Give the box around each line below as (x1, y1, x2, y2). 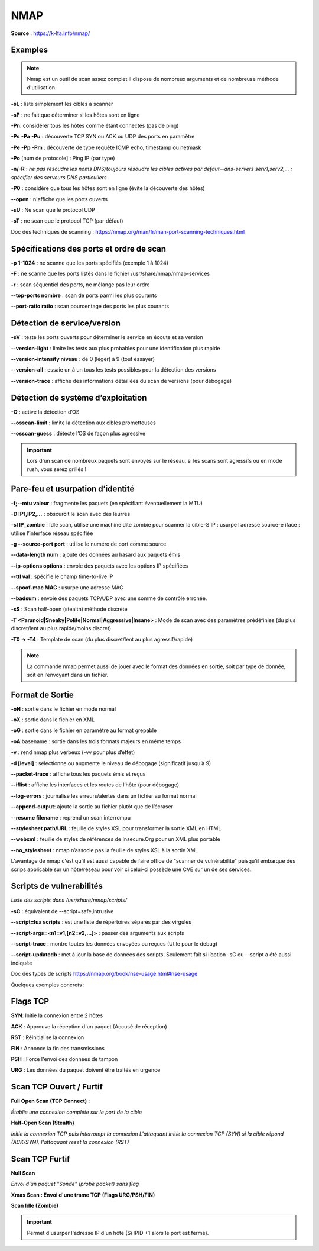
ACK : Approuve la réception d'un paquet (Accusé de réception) (11, 1023, 168, 1030)
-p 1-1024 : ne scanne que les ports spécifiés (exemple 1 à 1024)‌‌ (11, 259, 168, 266)
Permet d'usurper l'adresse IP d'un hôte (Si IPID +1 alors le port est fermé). (27, 1229, 209, 1236)
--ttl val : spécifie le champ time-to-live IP (11, 573, 113, 580)
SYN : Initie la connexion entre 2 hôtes (11, 1012, 103, 1019)
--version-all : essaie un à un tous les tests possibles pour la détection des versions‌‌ (11, 366, 216, 373)
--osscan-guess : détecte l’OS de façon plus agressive (11, 430, 146, 437)
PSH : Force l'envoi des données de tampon (11, 1056, 118, 1063)
